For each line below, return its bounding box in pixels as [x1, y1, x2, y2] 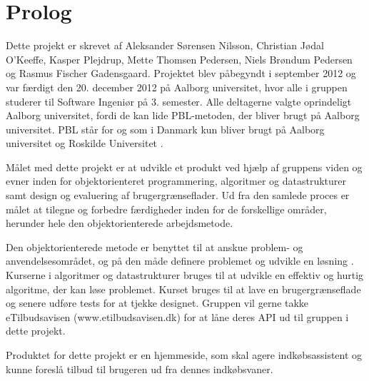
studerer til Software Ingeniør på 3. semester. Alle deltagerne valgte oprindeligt [6, 93, 352, 108]
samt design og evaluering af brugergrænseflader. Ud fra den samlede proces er [6, 188, 350, 203]
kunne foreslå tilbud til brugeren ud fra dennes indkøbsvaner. [6, 361, 273, 376]
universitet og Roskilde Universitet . [6, 136, 163, 151]
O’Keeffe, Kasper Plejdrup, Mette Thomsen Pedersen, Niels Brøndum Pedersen [6, 51, 353, 66]
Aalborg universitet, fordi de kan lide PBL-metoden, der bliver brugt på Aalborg [6, 108, 360, 123]
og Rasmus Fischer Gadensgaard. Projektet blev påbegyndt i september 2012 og [6, 66, 356, 81]
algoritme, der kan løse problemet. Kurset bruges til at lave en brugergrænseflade [6, 281, 361, 296]
